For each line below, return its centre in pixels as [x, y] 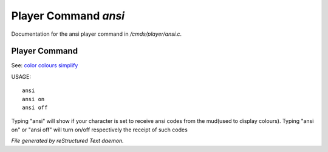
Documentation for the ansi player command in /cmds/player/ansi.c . [97, 34]
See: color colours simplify [45, 65]
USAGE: [21, 76]
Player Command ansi [68, 16]
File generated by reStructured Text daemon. [67, 141]
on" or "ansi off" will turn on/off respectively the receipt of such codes [99, 130]
